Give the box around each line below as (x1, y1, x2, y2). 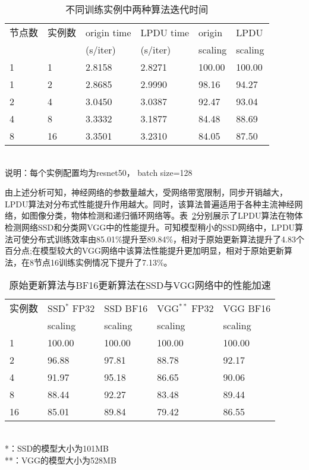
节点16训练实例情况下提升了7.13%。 (33, 255, 172, 268)
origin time (86, 25, 131, 39)
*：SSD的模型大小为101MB (5, 441, 109, 454)
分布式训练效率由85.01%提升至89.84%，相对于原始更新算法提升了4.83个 (29, 232, 304, 245)
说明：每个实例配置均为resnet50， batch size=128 (5, 166, 193, 178)
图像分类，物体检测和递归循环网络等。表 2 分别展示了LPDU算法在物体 (29, 209, 303, 222)
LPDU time (140, 25, 190, 39)
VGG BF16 (223, 301, 271, 315)
